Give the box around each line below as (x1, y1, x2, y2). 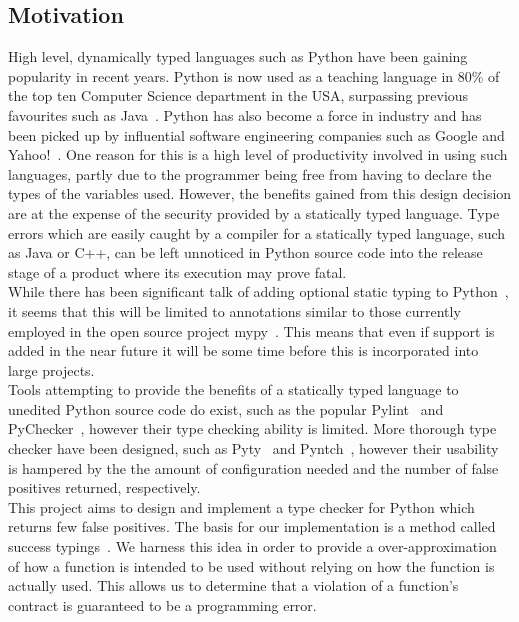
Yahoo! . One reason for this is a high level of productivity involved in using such (8, 144, 508, 165)
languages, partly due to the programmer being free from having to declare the (8, 163, 492, 184)
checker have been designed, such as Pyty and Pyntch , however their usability (8, 438, 499, 459)
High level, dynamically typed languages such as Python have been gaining (8, 46, 468, 67)
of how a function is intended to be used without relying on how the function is (8, 555, 495, 576)
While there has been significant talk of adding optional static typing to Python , (8, 281, 509, 302)
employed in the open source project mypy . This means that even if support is (8, 320, 495, 341)
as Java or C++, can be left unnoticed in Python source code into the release (8, 242, 483, 263)
